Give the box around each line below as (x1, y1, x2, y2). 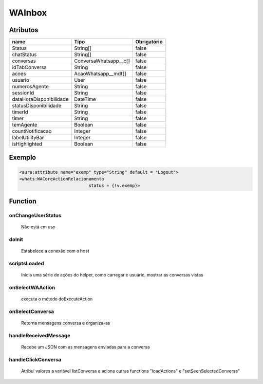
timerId (12, 109, 29, 115)
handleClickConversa (9, 356, 62, 363)
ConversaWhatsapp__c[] (74, 57, 130, 64)
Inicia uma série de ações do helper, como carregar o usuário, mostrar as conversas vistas (21, 272, 204, 277)
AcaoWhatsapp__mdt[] (74, 71, 127, 77)
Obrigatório (135, 38, 163, 45)
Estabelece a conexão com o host (21, 248, 90, 254)
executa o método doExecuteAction (21, 296, 93, 302)
